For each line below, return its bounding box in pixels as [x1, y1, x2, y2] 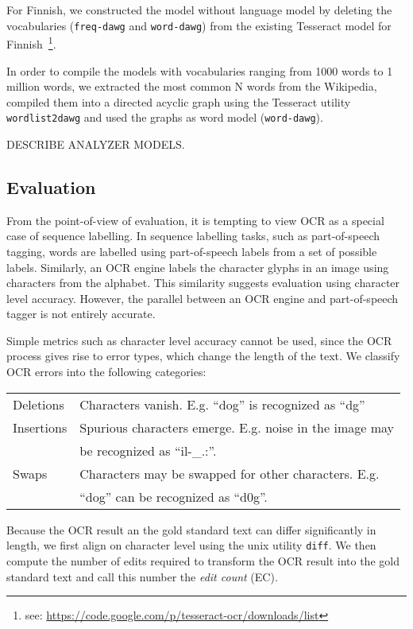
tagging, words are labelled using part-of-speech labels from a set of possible [6, 243, 377, 259]
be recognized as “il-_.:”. [79, 441, 217, 460]
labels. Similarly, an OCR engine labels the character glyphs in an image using [6, 258, 389, 275]
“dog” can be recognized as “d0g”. [79, 487, 268, 506]
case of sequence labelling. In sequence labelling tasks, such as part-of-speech [6, 227, 380, 244]
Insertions [13, 417, 68, 437]
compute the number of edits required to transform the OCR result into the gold [6, 552, 399, 569]
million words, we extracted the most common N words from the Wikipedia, [6, 78, 377, 95]
